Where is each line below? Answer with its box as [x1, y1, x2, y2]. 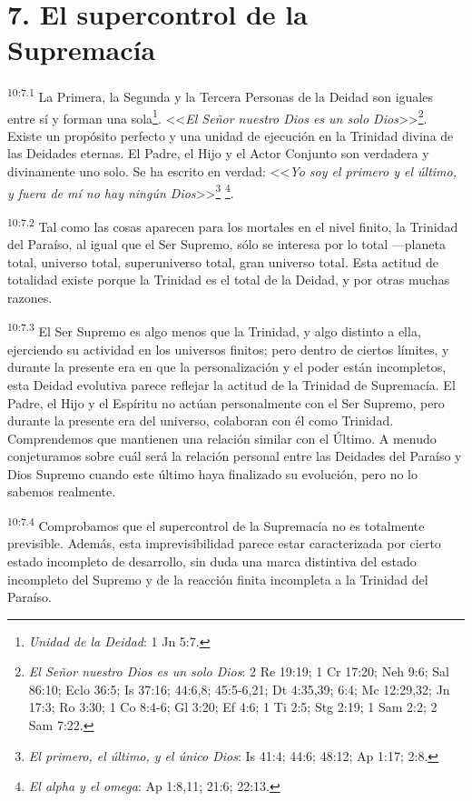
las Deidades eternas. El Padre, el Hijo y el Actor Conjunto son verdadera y [7, 144, 429, 163]
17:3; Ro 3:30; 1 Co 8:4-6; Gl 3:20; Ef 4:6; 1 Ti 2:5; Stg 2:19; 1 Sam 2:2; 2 [28, 697, 438, 716]
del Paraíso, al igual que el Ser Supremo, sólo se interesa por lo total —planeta [7, 235, 446, 254]
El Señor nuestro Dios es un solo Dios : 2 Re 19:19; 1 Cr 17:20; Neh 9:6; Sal [28, 662, 449, 681]
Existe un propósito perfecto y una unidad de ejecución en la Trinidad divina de [7, 125, 454, 145]
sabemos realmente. [7, 482, 116, 501]
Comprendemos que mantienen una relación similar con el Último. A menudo [7, 428, 437, 447]
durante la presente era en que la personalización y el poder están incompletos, [7, 357, 447, 376]
